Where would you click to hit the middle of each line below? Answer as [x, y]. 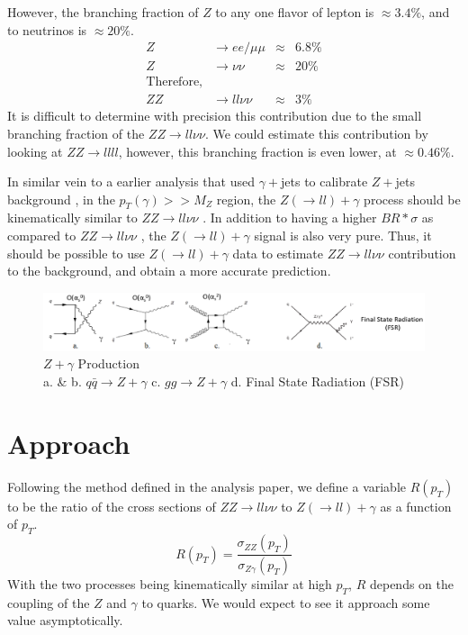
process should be [412, 199]
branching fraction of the [76, 133]
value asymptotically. [65, 620]
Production [108, 363]
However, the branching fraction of [103, 12]
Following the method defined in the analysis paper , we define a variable [207, 486]
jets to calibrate [324, 181]
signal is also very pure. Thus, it [343, 236]
